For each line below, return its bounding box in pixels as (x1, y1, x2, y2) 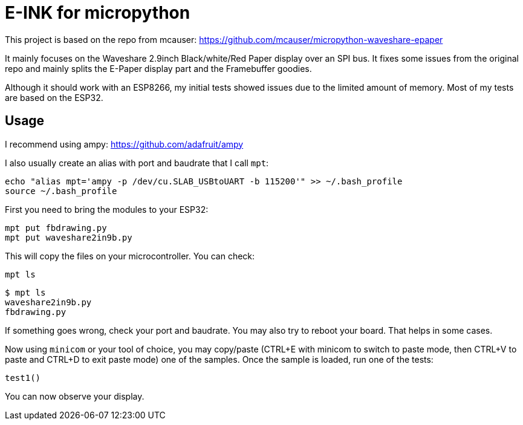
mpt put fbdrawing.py (5, 222, 107, 233)
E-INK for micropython (5, 2, 190, 23)
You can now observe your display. (5, 391, 145, 401)
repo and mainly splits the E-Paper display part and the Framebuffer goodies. (5, 63, 312, 74)
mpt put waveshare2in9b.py (5, 232, 132, 242)
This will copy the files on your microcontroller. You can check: (5, 250, 255, 261)
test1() (5, 372, 41, 383)
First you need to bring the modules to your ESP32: (5, 204, 209, 215)
